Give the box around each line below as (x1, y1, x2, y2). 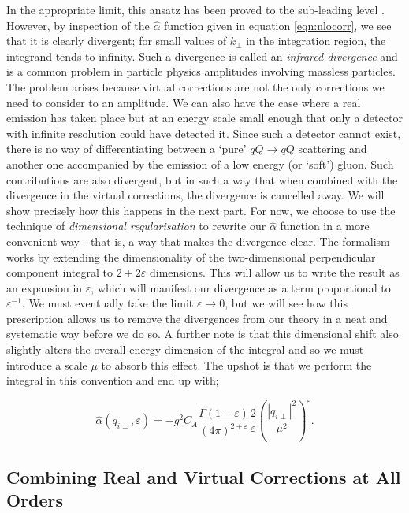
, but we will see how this (225, 295, 348, 311)
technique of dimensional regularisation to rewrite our (6, 217, 266, 234)
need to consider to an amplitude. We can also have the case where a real (6, 94, 361, 110)
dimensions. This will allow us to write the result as (149, 264, 400, 281)
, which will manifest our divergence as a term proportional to (91, 279, 391, 296)
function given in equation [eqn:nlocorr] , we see (164, 17, 392, 33)
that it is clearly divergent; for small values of (6, 32, 227, 49)
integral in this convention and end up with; (6, 372, 219, 388)
